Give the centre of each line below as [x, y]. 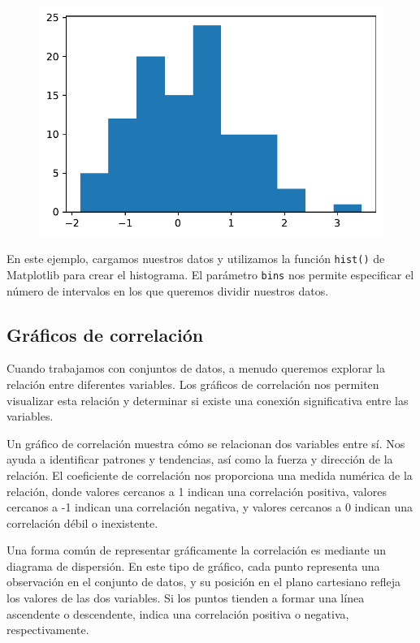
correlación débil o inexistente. [82, 522]
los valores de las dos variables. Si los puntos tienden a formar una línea [186, 598]
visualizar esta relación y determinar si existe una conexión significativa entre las [208, 400]
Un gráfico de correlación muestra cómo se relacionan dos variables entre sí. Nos [206, 443]
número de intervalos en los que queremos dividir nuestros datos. [168, 290]
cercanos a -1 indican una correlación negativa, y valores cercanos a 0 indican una [210, 507]
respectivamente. [48, 630]
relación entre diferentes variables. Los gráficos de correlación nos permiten [193, 384]
